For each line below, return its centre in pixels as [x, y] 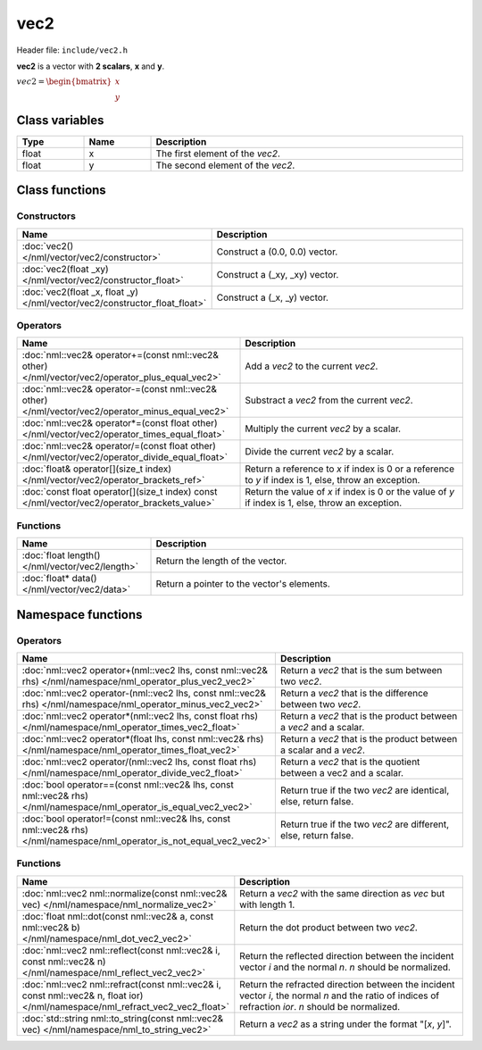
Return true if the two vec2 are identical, [365, 790]
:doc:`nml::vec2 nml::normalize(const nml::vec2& [125, 893]
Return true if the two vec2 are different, [365, 824]
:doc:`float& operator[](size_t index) [97, 469]
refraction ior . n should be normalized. [320, 1006]
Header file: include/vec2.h [72, 50]
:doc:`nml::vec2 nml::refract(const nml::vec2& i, [122, 984]
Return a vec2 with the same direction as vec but [342, 893]
